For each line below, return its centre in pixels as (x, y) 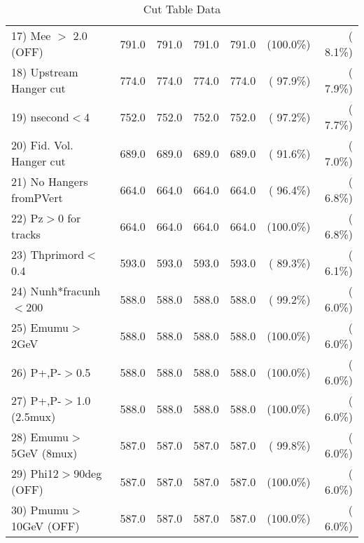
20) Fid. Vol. (42, 145)
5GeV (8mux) (44, 453)
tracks (26, 234)
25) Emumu (40, 327)
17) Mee (31, 35)
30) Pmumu (40, 510)
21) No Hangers (50, 181)
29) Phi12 (35, 473)
